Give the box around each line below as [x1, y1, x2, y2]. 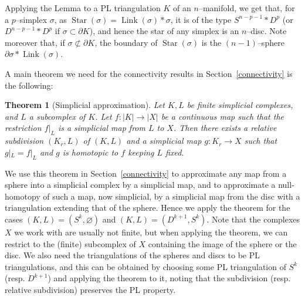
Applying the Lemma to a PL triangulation [5, 2, 161, 14]
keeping [128, 146, 154, 158]
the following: [5, 79, 53, 91]
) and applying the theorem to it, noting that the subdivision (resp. [48, 272, 291, 284]
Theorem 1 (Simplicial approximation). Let [5, 99, 165, 111]
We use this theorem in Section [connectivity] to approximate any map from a [5, 167, 287, 179]
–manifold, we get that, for [198, 2, 295, 14]
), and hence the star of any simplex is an [89, 25, 239, 37]
